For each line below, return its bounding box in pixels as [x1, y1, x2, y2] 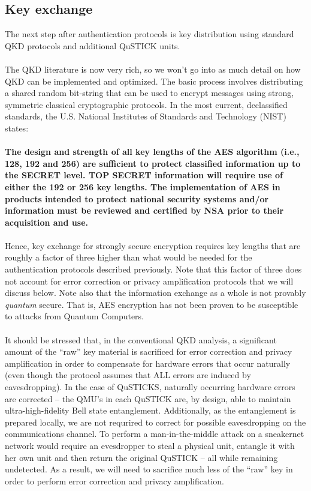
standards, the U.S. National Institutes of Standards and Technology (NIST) [5, 110, 286, 122]
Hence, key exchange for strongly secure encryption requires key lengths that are [5, 239, 301, 252]
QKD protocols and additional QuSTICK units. [5, 39, 180, 52]
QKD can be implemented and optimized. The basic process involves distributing [5, 74, 303, 87]
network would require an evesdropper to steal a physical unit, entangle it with [5, 439, 295, 451]
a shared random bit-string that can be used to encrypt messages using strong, [5, 86, 294, 99]
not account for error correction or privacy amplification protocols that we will [5, 274, 294, 287]
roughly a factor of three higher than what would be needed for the [5, 251, 252, 264]
